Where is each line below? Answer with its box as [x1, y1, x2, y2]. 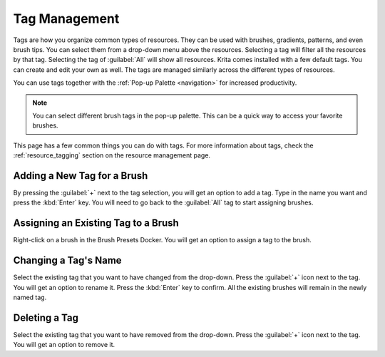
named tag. [13, 293, 47, 301]
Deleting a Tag [13, 311, 78, 324]
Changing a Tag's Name [13, 254, 122, 267]
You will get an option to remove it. [13, 341, 115, 349]
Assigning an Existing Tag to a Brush [13, 217, 180, 229]
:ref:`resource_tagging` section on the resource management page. [13, 151, 210, 160]
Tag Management [13, 11, 120, 26]
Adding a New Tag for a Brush [13, 170, 148, 182]
